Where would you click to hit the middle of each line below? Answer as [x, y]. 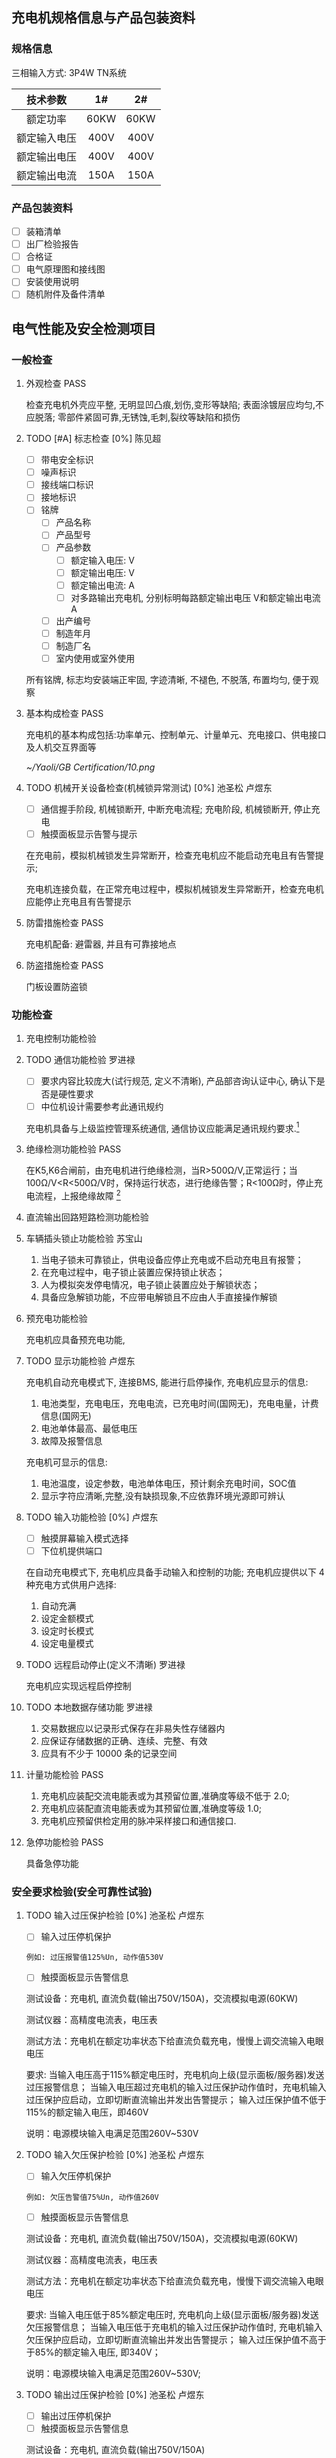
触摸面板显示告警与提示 [89, 834]
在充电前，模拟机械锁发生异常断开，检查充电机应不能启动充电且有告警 [170, 855]
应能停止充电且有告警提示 [78, 902]
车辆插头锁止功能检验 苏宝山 [84, 1238]
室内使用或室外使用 [95, 658]
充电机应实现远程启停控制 [78, 1686]
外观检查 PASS [56, 384]
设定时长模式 [67, 1631]
